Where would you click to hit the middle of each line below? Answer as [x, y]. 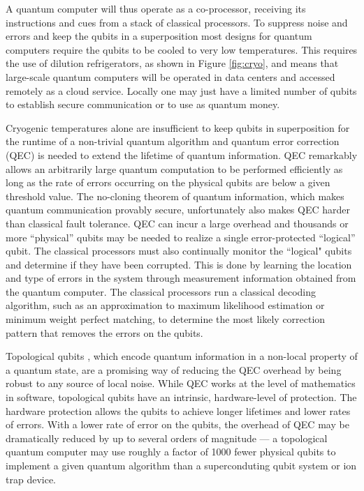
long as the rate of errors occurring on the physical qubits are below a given [168, 182]
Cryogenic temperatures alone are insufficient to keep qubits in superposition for [178, 127]
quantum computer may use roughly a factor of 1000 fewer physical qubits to [171, 452]
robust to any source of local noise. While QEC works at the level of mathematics [181, 383]
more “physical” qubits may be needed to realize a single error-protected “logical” [181, 237]
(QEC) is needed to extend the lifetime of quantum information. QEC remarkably [182, 154]
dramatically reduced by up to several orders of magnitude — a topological [167, 438]
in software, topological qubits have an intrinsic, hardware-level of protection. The [181, 397]
